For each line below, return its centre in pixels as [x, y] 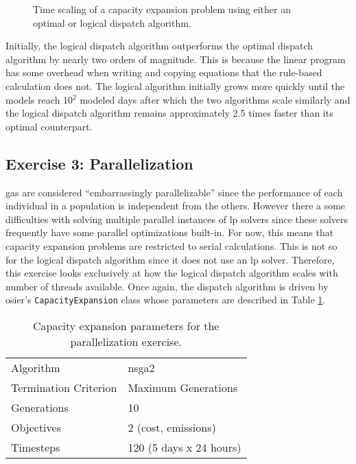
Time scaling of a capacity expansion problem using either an [162, 9]
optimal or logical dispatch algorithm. [112, 22]
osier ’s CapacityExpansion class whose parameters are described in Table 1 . [166, 300]
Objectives [36, 427]
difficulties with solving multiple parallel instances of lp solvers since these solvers [177, 219]
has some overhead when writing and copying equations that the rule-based [164, 72]
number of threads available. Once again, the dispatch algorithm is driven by [167, 286]
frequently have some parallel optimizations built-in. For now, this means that [170, 232]
